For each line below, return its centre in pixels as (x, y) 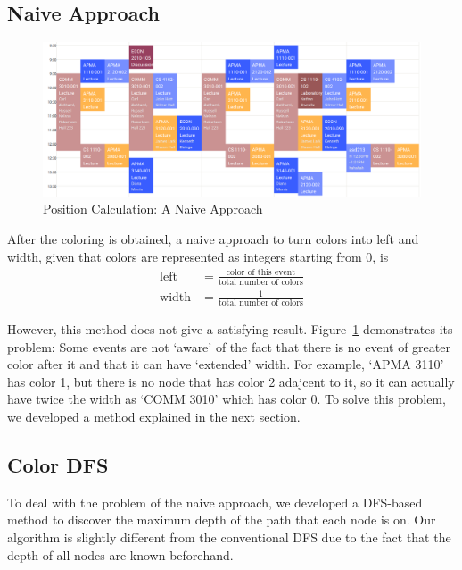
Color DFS (58, 464)
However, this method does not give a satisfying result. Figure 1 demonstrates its (230, 328)
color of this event (261, 273)
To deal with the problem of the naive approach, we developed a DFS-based (215, 502)
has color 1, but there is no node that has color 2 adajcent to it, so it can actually (231, 381)
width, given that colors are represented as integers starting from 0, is (198, 256)
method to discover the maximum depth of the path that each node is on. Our (222, 520)
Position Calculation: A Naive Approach (153, 209)
